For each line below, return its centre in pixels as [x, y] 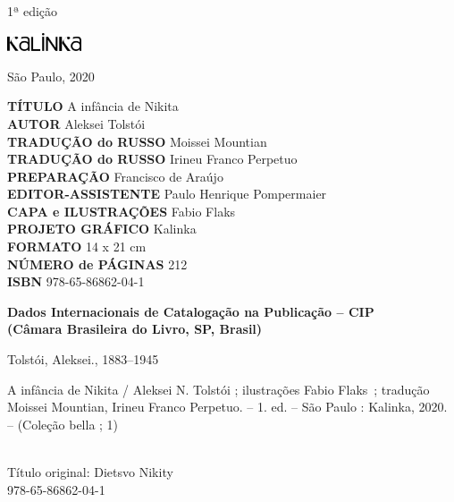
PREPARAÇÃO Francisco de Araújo [115, 176]
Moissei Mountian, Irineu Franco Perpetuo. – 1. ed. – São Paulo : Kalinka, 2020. [227, 407]
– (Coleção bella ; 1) [63, 424]
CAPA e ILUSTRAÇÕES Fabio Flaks [122, 211]
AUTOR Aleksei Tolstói [76, 123]
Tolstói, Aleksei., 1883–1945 [83, 359]
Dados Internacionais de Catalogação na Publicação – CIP [191, 311]
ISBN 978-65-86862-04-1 [76, 281]
